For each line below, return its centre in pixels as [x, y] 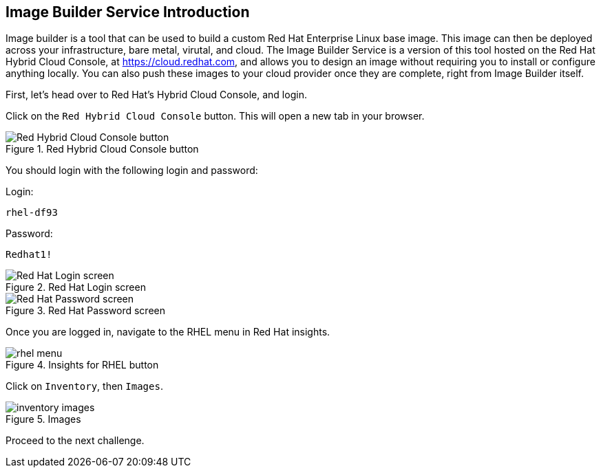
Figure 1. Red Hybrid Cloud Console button [102, 149]
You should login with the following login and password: [132, 170]
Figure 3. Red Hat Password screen [85, 311]
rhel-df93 [32, 213]
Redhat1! [29, 255]
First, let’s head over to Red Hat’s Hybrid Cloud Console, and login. [156, 95]
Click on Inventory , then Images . [84, 386]
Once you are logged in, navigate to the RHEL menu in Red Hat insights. [168, 332]
